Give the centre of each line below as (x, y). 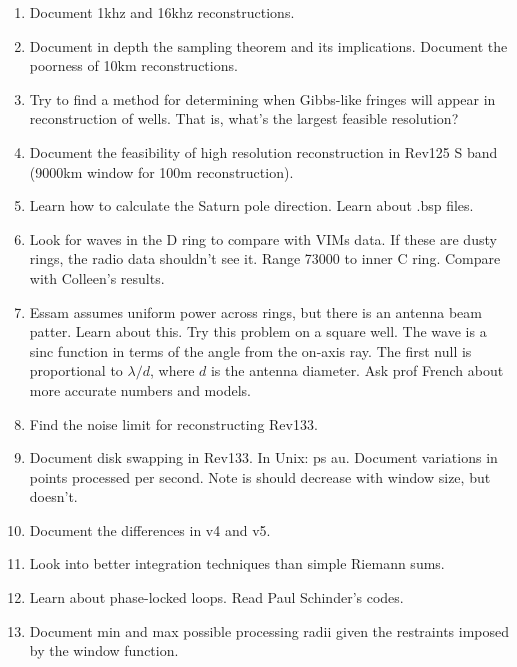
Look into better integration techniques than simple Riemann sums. (237, 563)
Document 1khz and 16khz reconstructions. (162, 12)
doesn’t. (53, 496)
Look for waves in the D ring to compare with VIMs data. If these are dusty (263, 238)
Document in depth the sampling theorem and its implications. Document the (268, 45)
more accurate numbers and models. (140, 389)
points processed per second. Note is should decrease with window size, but (260, 476)
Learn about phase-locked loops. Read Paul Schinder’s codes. (216, 597)
